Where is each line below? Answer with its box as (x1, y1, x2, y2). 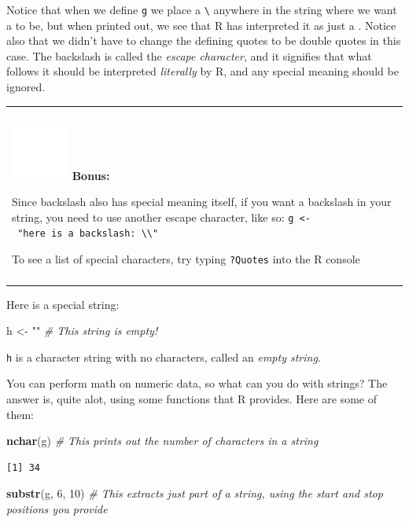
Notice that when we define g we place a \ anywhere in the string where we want (6, 2, 397, 17)
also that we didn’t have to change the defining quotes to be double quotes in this (6, 32, 401, 49)
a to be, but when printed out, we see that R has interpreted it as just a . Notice (6, 17, 396, 33)
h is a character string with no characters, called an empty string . (6, 348, 321, 365)
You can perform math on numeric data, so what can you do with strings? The (6, 375, 388, 391)
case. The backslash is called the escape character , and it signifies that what (6, 47, 372, 64)
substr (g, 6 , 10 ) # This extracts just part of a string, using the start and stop (6, 485, 383, 502)
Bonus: (72, 167, 110, 183)
